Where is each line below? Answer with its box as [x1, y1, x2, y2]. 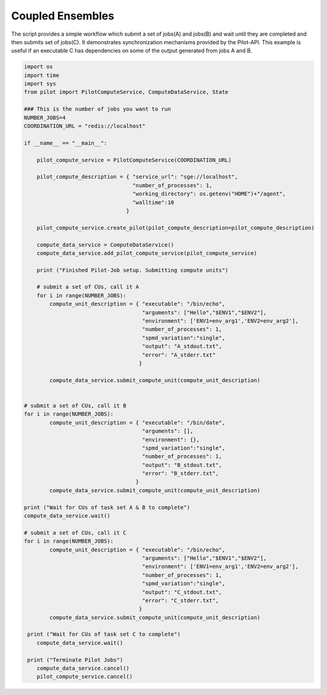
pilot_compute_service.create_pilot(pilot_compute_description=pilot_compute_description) [36, 224, 315, 231]
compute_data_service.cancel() [36, 665, 130, 672]
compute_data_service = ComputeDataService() [36, 241, 174, 248]
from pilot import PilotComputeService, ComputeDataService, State [24, 88, 229, 96]
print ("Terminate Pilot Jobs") [27, 656, 124, 663]
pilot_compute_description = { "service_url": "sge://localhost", [36, 173, 239, 180]
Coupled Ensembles [11, 9, 114, 22]
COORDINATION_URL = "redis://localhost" [24, 123, 145, 130]
